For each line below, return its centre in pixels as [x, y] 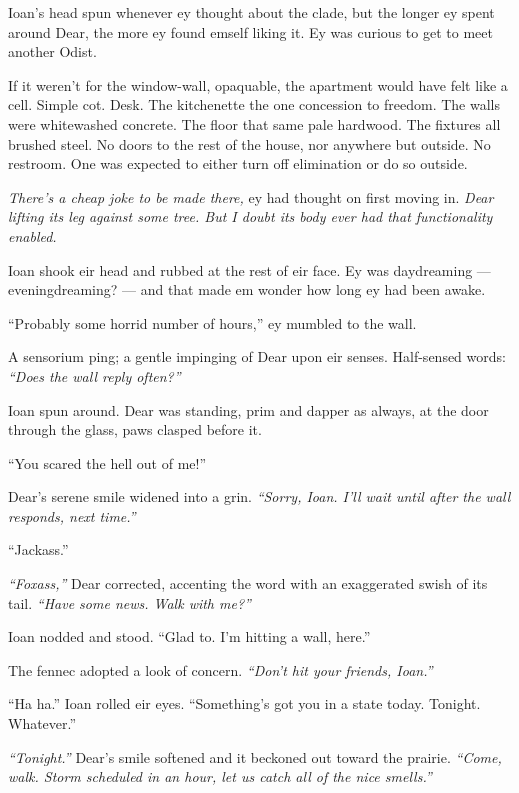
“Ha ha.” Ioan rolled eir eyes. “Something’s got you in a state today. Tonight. [244, 703]
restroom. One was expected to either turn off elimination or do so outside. [238, 163]
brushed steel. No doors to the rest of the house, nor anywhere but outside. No [249, 143]
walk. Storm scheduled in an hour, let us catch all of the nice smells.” [220, 776]
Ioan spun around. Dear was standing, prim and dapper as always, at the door [248, 409]
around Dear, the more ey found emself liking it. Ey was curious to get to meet [250, 31]
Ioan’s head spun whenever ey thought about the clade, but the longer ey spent [251, 12]
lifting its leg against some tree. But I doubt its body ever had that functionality [250, 216]
